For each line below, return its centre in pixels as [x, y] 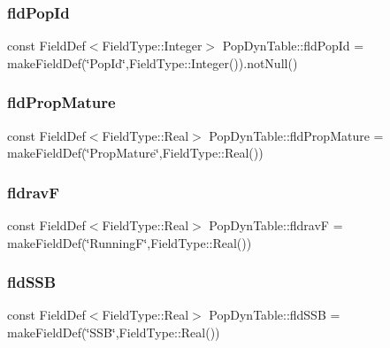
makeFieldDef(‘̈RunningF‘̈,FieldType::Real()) [130, 242]
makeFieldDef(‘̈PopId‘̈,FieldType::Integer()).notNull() [153, 62]
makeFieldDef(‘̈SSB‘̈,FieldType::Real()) [114, 333]
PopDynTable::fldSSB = [275, 315]
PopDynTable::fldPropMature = [296, 135]
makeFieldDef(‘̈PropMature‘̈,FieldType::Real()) [135, 153]
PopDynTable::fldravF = [276, 225]
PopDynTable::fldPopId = [293, 46]
